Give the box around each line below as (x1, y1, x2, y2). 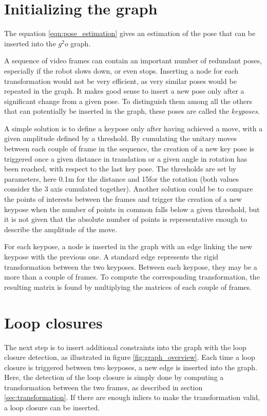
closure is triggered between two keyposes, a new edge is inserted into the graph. (4, 361, 257, 372)
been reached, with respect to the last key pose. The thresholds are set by (4, 163, 237, 174)
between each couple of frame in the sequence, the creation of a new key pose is (4, 143, 255, 154)
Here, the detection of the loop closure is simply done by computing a (4, 372, 224, 383)
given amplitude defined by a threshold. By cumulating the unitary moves (4, 133, 237, 144)
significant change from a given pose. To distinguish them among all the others (4, 95, 253, 106)
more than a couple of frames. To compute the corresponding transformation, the (4, 271, 260, 282)
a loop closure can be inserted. (4, 402, 100, 413)
